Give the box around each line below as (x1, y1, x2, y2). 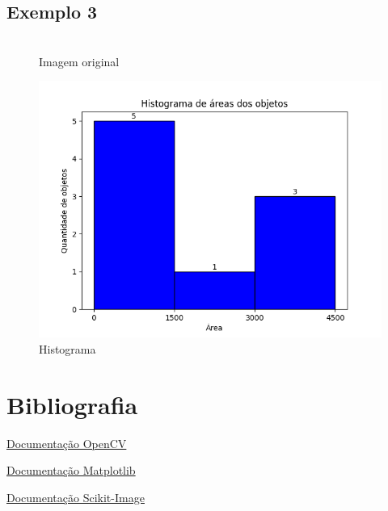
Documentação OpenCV (6, 434, 127, 451)
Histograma (39, 340, 96, 357)
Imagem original (39, 52, 120, 69)
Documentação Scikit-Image (6, 488, 145, 505)
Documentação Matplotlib (6, 462, 136, 479)
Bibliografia (6, 387, 138, 421)
